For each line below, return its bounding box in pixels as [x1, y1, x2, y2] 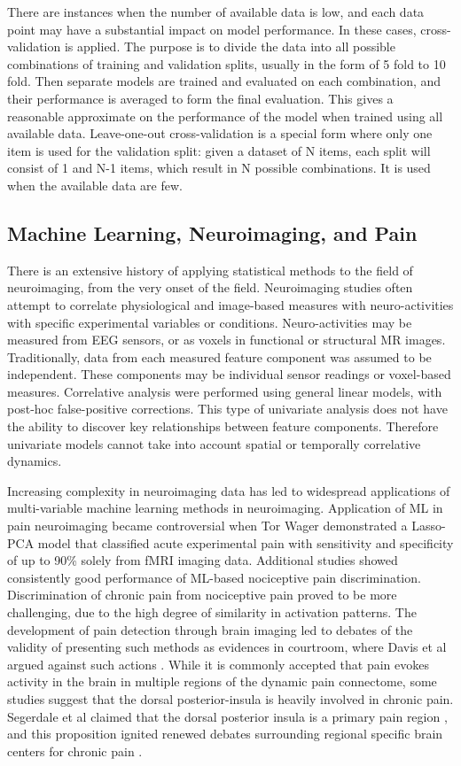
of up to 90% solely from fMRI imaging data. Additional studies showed [7, 551, 398, 569]
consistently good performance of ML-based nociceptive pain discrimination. [7, 568, 421, 586]
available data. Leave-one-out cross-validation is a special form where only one [7, 124, 433, 143]
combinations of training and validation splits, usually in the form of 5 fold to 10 [7, 54, 446, 73]
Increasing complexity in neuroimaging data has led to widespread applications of [7, 481, 450, 499]
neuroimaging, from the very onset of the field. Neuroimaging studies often [7, 278, 413, 297]
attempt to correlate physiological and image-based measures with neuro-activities [7, 295, 454, 313]
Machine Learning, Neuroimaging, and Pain [7, 219, 418, 246]
